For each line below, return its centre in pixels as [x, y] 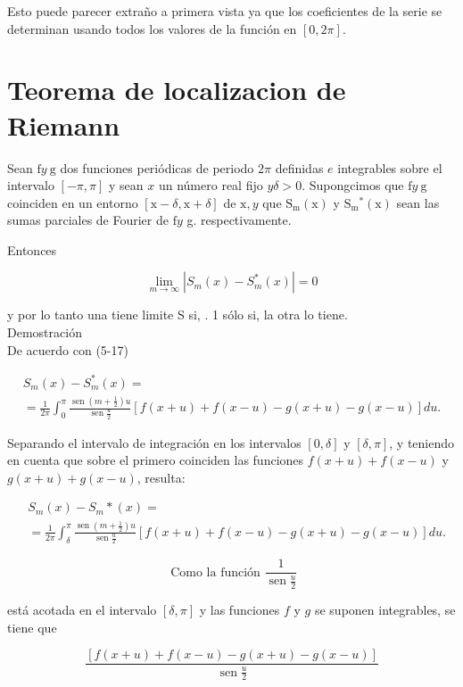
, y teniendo [422, 442]
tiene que [32, 627]
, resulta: [161, 477]
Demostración [45, 332]
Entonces [32, 249]
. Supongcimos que [353, 185]
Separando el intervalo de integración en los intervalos [154, 442]
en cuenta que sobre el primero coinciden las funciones [156, 460]
